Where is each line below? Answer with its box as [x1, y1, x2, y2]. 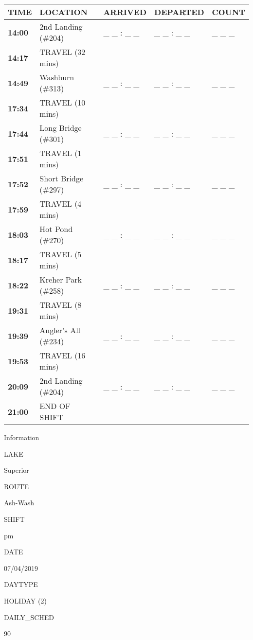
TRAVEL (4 [39, 198, 82, 209]
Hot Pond [39, 223, 73, 234]
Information [4, 432, 39, 442]
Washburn [39, 71, 74, 83]
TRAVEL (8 [39, 299, 82, 310]
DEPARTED [154, 6, 204, 18]
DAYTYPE [4, 579, 38, 589]
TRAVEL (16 [39, 350, 86, 361]
